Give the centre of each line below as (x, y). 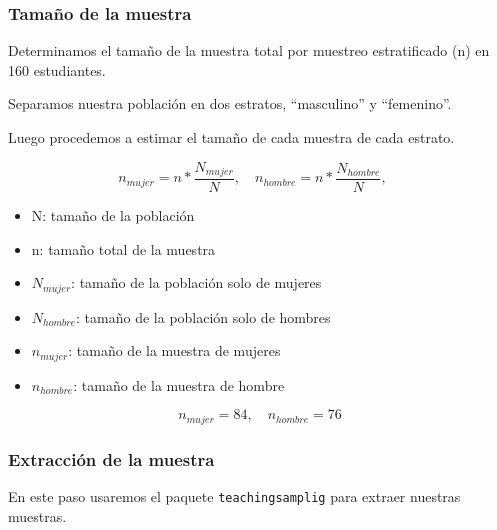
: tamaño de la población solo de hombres (203, 316)
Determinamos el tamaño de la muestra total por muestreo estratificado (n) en (249, 50)
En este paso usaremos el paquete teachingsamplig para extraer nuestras (234, 496)
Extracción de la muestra (111, 458)
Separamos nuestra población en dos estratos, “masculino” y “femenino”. (230, 103)
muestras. (37, 515)
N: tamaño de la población (113, 215)
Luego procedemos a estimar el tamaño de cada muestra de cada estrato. (231, 137)
